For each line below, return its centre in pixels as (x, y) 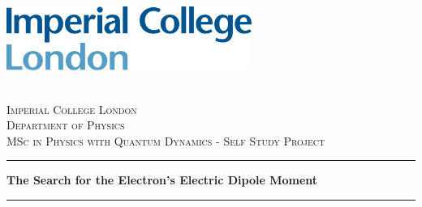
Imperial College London (72, 109)
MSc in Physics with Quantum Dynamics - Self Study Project (166, 140)
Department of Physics (66, 125)
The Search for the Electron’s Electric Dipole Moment (162, 180)
